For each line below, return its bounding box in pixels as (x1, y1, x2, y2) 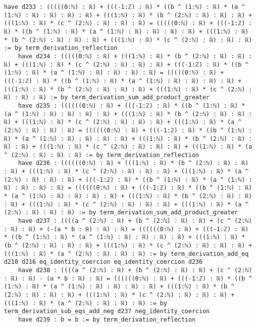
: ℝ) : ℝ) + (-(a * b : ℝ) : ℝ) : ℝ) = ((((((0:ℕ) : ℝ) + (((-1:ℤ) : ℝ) (4, 225, 249, 233)
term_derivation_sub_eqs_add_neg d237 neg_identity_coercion (4, 308, 210, 315)
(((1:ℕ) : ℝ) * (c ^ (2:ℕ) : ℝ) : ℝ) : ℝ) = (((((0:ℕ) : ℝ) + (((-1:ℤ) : (4, 20, 253, 27)
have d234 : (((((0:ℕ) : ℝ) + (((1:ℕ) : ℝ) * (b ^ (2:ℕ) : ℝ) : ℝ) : (18, 52, 253, 60)
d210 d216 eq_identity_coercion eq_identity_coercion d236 (4, 258, 203, 266)
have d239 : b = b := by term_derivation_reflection (18, 316, 196, 323)
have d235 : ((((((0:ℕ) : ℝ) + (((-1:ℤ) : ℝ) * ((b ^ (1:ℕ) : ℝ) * (18, 102, 245, 109)
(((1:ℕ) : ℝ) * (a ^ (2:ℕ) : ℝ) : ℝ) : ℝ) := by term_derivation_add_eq (4, 250, 249, 257)
